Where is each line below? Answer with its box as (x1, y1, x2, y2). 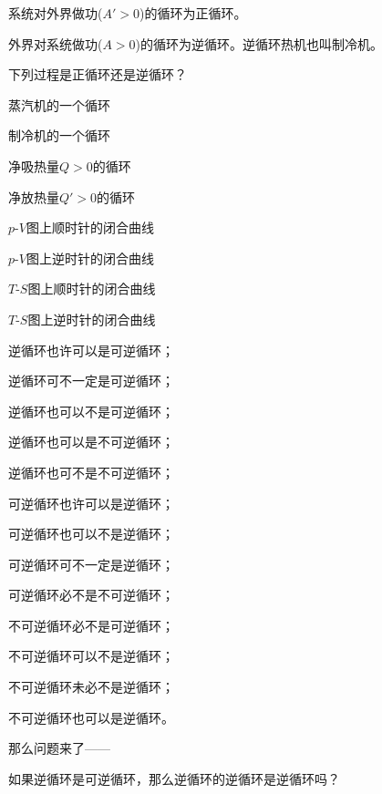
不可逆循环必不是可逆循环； (8, 615, 174, 634)
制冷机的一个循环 (8, 126, 110, 145)
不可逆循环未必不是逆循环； (8, 677, 174, 696)
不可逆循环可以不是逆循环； (8, 646, 174, 665)
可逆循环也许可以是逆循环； (8, 493, 174, 512)
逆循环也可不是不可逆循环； (8, 462, 174, 481)
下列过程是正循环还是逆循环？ (8, 65, 187, 84)
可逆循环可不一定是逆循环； (8, 554, 174, 573)
